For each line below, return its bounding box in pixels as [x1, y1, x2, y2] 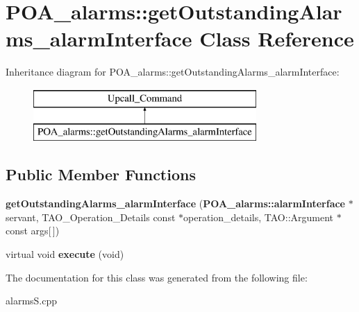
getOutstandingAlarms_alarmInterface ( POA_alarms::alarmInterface [6, 196, 345, 211]
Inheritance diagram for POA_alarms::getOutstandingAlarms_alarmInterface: [6, 64, 340, 79]
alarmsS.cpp [6, 293, 58, 308]
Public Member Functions [6, 164, 196, 185]
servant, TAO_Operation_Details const [6, 209, 176, 224]
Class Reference [199, 24, 354, 53]
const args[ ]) [6, 223, 60, 238]
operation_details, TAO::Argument [183, 209, 334, 224]
